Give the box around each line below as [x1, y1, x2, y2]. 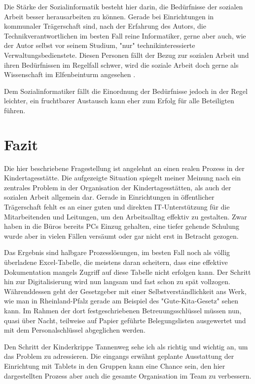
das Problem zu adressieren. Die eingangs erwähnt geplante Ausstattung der [4, 351, 234, 361]
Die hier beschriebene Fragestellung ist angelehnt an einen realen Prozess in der [4, 163, 245, 173]
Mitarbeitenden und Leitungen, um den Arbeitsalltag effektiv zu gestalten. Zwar [4, 211, 247, 221]
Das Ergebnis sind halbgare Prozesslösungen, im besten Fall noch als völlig [4, 247, 230, 257]
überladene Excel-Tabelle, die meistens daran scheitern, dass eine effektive [4, 257, 228, 267]
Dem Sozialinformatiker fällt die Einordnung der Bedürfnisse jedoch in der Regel [4, 85, 248, 96]
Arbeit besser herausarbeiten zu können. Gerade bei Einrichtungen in [4, 11, 214, 21]
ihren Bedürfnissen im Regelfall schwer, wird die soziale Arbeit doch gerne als [4, 59, 239, 70]
